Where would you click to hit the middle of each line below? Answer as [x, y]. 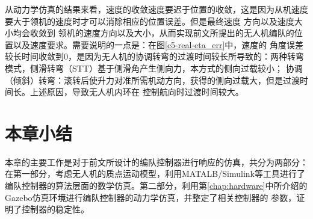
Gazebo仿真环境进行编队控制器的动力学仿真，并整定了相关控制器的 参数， [151, 197]
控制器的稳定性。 [55, 209]
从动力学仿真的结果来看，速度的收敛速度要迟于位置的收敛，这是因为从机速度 [156, 9]
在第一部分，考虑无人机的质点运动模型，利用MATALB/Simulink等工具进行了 [155, 174]
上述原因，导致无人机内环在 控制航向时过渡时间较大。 [137, 92]
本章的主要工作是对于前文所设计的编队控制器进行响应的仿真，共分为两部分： [156, 162]
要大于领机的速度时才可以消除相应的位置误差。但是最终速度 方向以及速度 [150, 21]
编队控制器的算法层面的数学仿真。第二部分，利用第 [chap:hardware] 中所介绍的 [156, 186]
